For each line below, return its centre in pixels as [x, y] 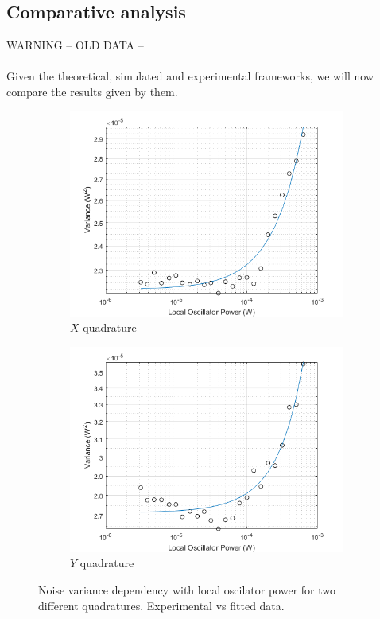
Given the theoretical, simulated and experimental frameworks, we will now [190, 76]
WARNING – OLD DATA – [75, 45]
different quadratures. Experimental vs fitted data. [161, 605]
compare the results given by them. [92, 91]
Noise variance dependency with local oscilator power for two [187, 589]
